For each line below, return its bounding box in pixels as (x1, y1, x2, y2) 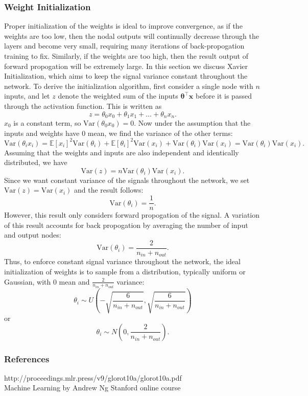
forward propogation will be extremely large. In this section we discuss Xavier (4, 60, 248, 71)
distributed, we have (4, 157, 67, 168)
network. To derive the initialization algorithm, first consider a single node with (4, 80, 253, 91)
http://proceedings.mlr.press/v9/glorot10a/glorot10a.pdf (4, 372, 182, 383)
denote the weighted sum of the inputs (58, 90, 178, 101)
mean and (59, 276, 90, 287)
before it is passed (196, 90, 252, 101)
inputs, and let (4, 90, 50, 101)
